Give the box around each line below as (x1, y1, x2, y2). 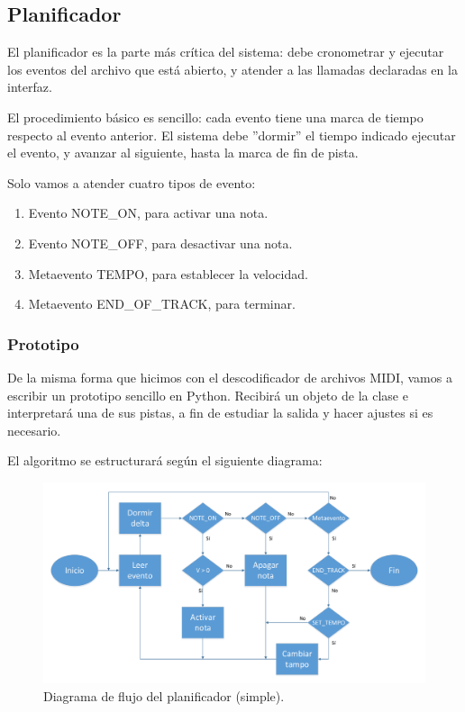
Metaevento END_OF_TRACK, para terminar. (28, 294, 296, 313)
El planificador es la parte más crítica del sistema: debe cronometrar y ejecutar (7, 42, 444, 61)
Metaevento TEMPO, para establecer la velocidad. (28, 264, 308, 283)
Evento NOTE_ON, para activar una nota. (28, 203, 269, 222)
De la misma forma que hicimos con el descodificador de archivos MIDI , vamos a (7, 367, 452, 386)
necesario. (7, 420, 61, 439)
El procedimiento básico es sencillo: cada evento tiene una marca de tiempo (7, 107, 424, 126)
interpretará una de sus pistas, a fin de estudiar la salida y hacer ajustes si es (7, 403, 433, 422)
